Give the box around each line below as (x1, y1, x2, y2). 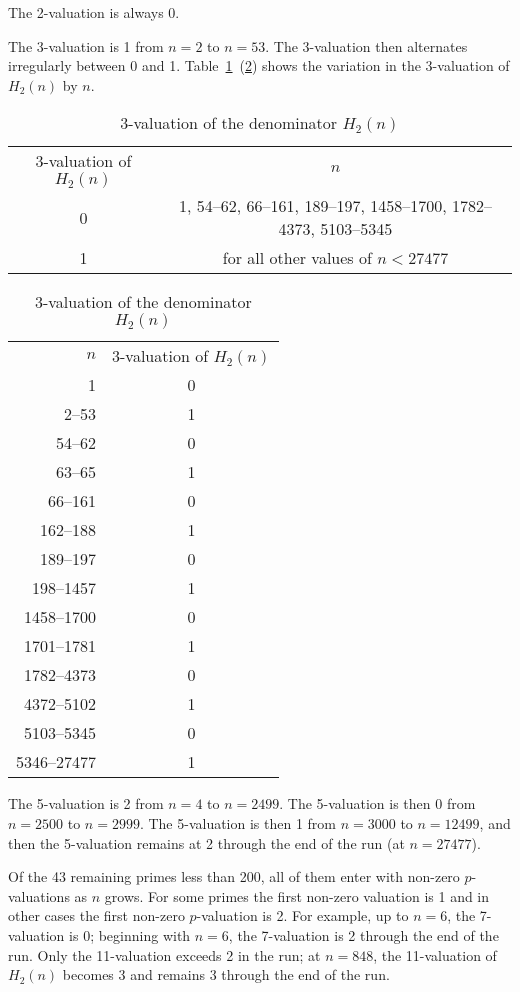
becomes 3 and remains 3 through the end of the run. (62, 964, 390, 985)
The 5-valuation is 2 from (8, 793, 164, 814)
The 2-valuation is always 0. (8, 2, 180, 22)
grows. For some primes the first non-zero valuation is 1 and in (104, 885, 490, 906)
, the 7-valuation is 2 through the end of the (228, 924, 499, 945)
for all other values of (222, 246, 372, 270)
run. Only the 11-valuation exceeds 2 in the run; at (8, 944, 321, 965)
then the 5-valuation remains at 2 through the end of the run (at (8, 832, 405, 853)
